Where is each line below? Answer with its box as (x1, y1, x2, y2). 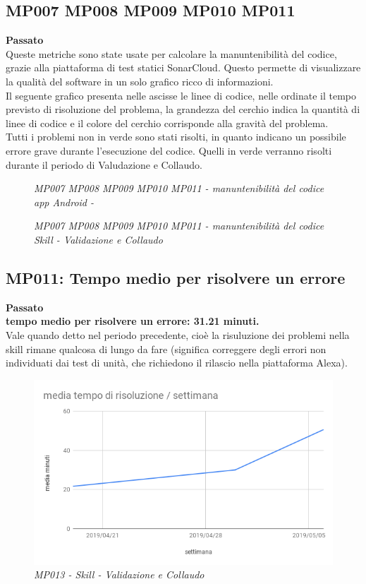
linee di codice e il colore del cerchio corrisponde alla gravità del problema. (6, 115, 329, 130)
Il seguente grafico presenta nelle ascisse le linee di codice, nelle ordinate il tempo (6, 88, 357, 102)
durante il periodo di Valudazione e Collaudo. (6, 157, 202, 172)
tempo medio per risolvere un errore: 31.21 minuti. (6, 314, 260, 328)
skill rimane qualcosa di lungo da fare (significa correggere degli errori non (6, 341, 327, 356)
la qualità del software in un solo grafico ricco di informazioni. (6, 73, 274, 88)
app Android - (34, 194, 94, 209)
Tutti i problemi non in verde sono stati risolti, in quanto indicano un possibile (6, 129, 346, 144)
